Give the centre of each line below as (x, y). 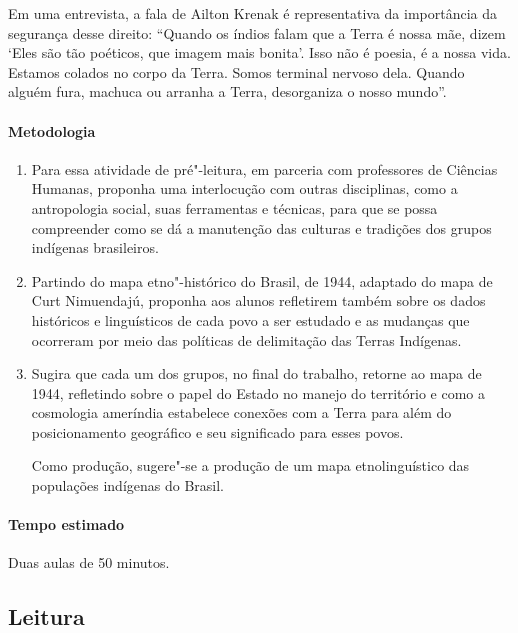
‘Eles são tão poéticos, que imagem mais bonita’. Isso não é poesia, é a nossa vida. (259, 52)
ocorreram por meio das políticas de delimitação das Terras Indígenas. (246, 339)
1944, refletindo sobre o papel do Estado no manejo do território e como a (258, 392)
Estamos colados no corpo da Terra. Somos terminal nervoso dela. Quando (236, 71)
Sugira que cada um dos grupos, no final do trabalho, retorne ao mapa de (256, 373)
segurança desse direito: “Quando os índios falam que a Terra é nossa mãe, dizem (257, 32)
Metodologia (52, 130)
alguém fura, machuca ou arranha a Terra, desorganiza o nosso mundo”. (227, 91)
